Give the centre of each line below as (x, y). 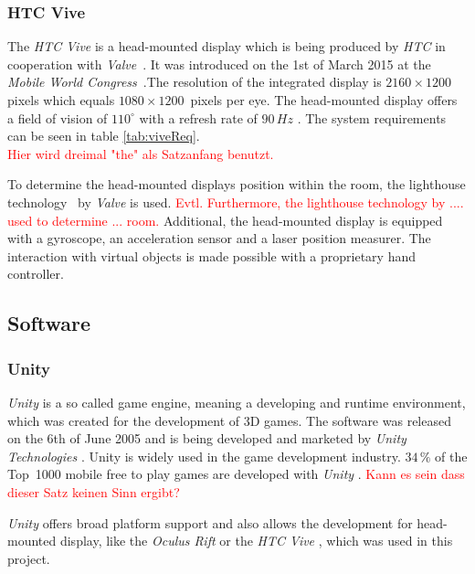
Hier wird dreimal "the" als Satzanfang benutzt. (141, 153)
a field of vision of (58, 117)
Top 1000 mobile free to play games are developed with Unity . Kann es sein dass (236, 474)
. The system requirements (372, 117)
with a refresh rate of (198, 117)
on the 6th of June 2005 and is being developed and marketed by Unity (207, 438)
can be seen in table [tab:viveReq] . (104, 136)
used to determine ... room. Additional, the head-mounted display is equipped (225, 220)
